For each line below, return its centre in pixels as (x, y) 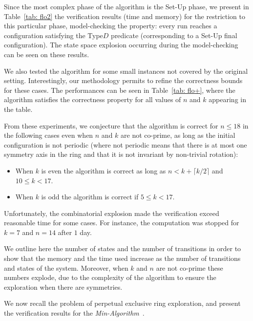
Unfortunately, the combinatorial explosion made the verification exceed (112, 213)
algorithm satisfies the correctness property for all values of (93, 99)
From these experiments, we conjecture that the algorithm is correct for (111, 125)
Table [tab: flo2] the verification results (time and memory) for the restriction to (125, 16)
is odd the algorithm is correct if (90, 197)
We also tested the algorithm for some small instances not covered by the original (126, 71)
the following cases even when (49, 135)
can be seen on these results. (47, 54)
